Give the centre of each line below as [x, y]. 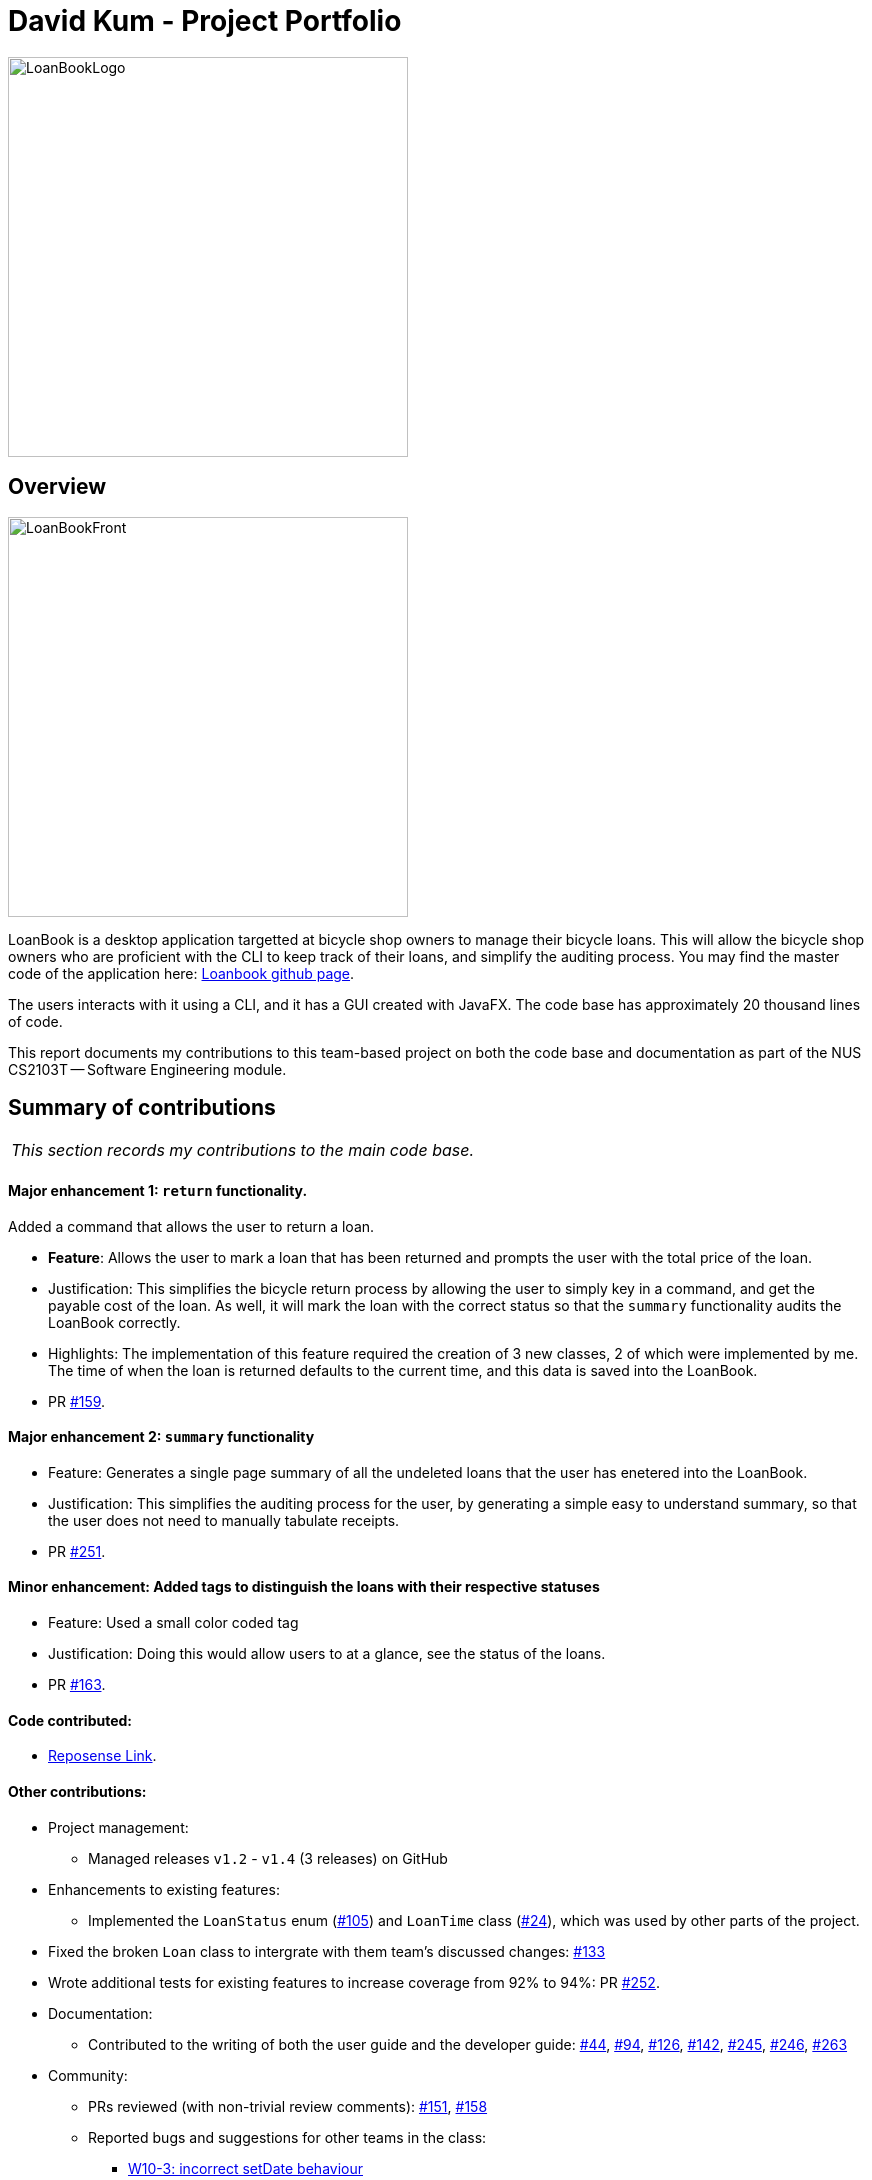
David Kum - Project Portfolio [205, 21]
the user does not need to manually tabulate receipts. [224, 1520]
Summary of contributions [142, 1108]
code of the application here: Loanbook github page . [181, 973]
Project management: [118, 1827]
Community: [88, 2075]
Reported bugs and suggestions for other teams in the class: [287, 2137]
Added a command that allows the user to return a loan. [191, 1226]
